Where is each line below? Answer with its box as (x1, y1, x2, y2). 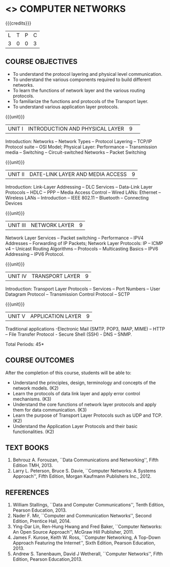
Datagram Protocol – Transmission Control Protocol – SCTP (5, 291, 131, 297)
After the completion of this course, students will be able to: (5, 370, 132, 376)
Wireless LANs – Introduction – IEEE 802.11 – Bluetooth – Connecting (5, 194, 149, 200)
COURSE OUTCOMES (5, 356, 75, 364)
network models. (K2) (12, 385, 59, 391)
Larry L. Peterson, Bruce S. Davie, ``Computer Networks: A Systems (12, 468, 156, 474)
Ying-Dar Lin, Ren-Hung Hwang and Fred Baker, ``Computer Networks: (12, 523, 162, 530)
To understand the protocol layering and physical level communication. (12, 71, 163, 77)
